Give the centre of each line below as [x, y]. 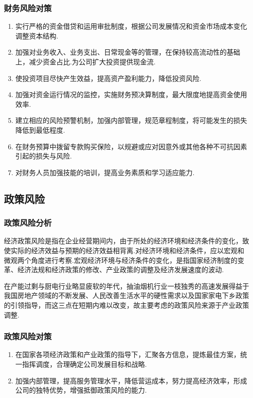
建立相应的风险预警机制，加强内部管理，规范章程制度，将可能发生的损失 [131, 120]
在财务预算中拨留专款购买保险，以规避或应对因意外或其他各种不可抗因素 [131, 146]
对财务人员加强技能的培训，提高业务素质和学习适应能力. [105, 172]
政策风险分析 [28, 223]
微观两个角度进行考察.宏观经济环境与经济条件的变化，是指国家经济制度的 [121, 260]
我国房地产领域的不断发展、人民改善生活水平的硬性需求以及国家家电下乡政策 [126, 295]
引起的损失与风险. [44, 156]
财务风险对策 [28, 8]
